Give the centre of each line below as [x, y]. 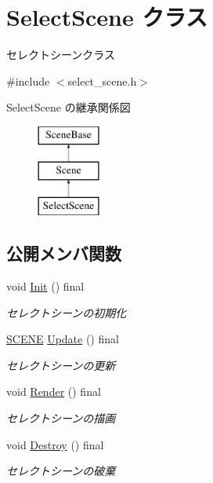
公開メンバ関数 [64, 253]
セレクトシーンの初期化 [67, 312]
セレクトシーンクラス [61, 55]
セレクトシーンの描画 [61, 418]
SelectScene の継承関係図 [69, 107]
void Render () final [54, 392]
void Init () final [45, 286]
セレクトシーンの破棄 [61, 471]
